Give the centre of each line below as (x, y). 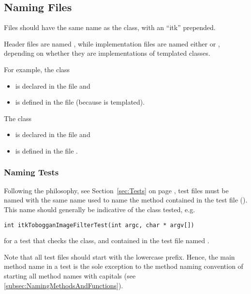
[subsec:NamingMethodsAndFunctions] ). (64, 285)
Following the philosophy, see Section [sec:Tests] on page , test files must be (116, 190)
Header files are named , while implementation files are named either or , (112, 43)
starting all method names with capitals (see (70, 275)
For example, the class (37, 69)
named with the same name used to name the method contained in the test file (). (126, 200)
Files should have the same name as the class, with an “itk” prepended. (110, 27)
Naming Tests (31, 172)
